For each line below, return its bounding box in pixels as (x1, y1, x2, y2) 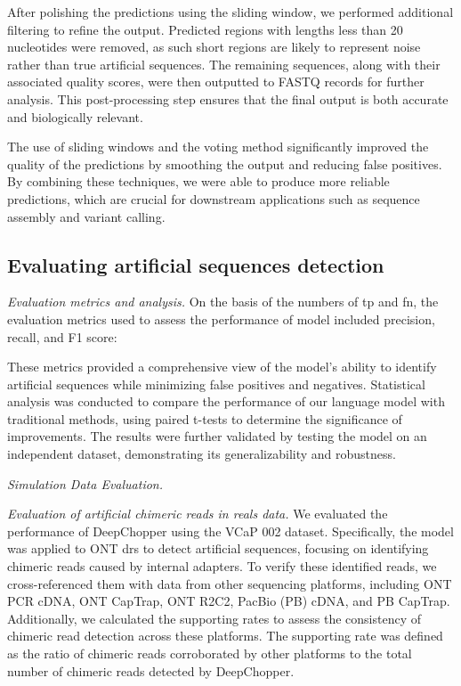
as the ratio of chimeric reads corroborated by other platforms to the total (7, 644, 412, 663)
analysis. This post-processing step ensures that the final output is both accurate (7, 89, 449, 108)
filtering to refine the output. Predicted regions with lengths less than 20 (7, 20, 403, 38)
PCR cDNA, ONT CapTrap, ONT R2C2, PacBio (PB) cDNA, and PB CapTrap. (7, 592, 450, 610)
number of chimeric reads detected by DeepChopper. (7, 661, 295, 680)
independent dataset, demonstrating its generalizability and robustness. (7, 445, 396, 463)
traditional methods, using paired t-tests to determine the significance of (7, 409, 402, 428)
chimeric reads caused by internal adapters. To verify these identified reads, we (7, 557, 437, 576)
